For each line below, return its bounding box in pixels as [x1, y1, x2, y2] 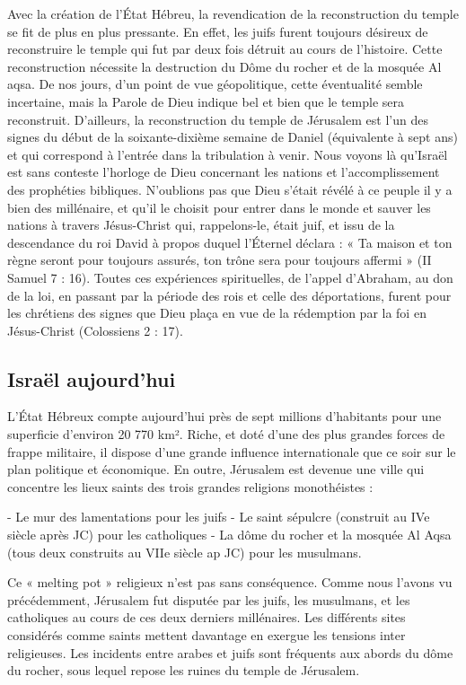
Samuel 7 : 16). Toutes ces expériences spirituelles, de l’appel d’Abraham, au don [7, 268, 453, 286]
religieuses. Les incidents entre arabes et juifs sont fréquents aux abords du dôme [7, 643, 453, 662]
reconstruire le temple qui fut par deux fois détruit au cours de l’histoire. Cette [7, 40, 443, 58]
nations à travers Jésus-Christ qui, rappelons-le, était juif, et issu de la [7, 215, 395, 234]
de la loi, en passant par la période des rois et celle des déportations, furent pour [7, 285, 452, 304]
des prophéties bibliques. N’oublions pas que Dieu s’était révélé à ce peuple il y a [7, 180, 453, 198]
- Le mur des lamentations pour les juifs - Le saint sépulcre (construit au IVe [7, 507, 430, 526]
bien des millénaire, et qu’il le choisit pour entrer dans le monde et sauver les [7, 198, 431, 216]
